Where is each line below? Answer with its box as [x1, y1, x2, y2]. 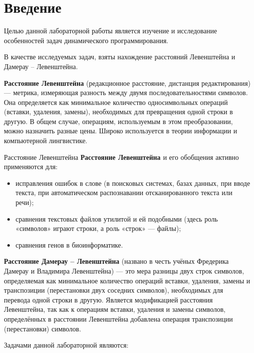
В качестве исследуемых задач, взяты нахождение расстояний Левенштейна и [4, 51, 235, 62]
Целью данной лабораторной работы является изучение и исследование [4, 25, 217, 36]
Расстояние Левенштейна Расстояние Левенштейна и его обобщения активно [4, 151, 239, 162]
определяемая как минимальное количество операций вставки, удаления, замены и [4, 275, 251, 285]
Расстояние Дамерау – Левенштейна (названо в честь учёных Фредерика [4, 256, 229, 266]
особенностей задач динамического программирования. [4, 35, 169, 45]
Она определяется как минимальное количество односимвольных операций [4, 97, 228, 107]
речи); [15, 197, 34, 207]
